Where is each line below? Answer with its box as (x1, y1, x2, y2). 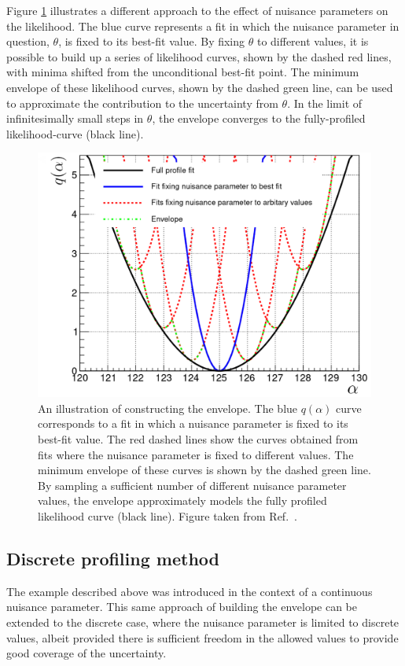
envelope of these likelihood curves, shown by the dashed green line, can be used (6, 79, 393, 95)
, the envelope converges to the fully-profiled (152, 110, 366, 127)
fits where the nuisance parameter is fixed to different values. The (38, 446, 354, 462)
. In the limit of (287, 94, 363, 111)
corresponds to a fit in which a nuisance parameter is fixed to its (38, 415, 348, 432)
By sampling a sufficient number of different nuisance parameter (38, 477, 347, 493)
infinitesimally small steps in (6, 110, 144, 127)
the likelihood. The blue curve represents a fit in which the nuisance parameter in (6, 17, 399, 34)
